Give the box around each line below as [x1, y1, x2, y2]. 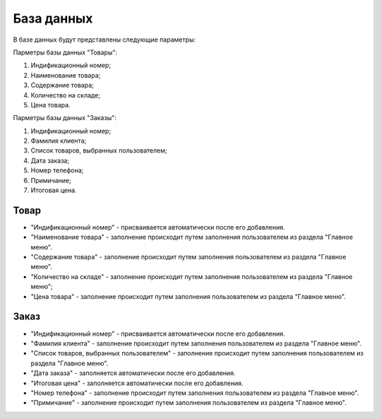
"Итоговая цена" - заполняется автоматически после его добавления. [30, 379, 243, 387]
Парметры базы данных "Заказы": [13, 114, 116, 122]
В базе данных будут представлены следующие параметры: [13, 35, 196, 44]
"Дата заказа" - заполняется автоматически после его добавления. [30, 369, 236, 377]
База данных [13, 11, 93, 26]
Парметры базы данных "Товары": [13, 48, 118, 57]
